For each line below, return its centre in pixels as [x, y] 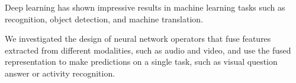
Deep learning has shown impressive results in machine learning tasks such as [145, 7]
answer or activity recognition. [60, 73]
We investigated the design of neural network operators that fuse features [138, 39]
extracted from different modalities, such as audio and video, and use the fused [148, 50]
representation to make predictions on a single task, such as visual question [141, 62]
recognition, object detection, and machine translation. [104, 19]
